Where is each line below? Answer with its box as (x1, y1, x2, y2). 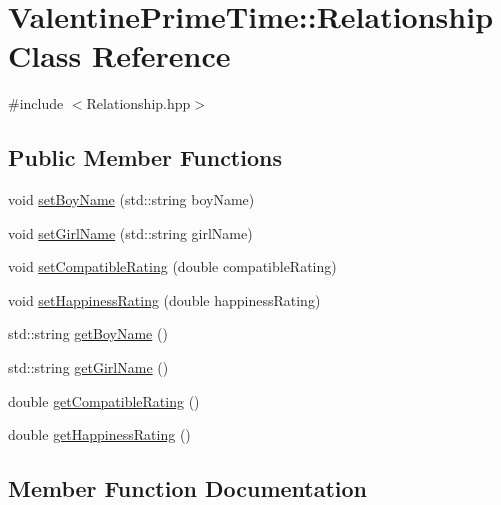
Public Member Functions (8, 142, 282, 173)
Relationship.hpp (86, 93, 191, 114)
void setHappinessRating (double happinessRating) (8, 289, 321, 310)
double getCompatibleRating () (8, 390, 200, 411)
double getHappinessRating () (8, 424, 191, 445)
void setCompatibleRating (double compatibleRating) (8, 256, 337, 277)
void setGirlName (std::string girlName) (8, 222, 253, 243)
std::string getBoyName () (8, 323, 168, 344)
